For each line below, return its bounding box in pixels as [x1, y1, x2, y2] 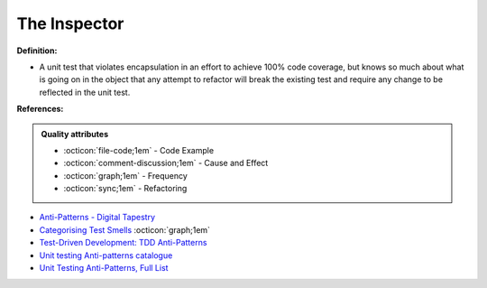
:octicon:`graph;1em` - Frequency [63, 170, 188, 181]
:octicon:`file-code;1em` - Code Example [63, 144, 215, 155]
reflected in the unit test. [39, 87, 131, 98]
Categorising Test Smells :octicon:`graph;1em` [39, 224, 211, 235]
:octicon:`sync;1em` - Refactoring [63, 183, 188, 194]
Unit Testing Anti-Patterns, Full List [39, 263, 169, 274]
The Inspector [16, 14, 124, 33]
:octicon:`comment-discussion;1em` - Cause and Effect [63, 158, 269, 169]
